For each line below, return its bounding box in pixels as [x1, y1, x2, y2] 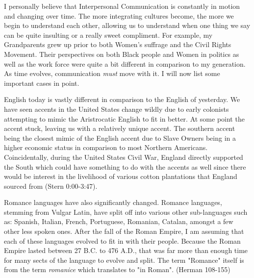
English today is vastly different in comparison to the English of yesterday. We [4, 94, 240, 104]
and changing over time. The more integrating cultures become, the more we [4, 10, 234, 21]
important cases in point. [4, 77, 79, 88]
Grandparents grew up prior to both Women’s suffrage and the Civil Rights [4, 39, 231, 50]
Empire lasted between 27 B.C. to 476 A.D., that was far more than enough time [4, 245, 248, 255]
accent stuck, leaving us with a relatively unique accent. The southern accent [4, 123, 235, 133]
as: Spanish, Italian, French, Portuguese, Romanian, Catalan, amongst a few [4, 216, 233, 227]
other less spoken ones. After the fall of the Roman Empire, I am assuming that [4, 226, 244, 236]
